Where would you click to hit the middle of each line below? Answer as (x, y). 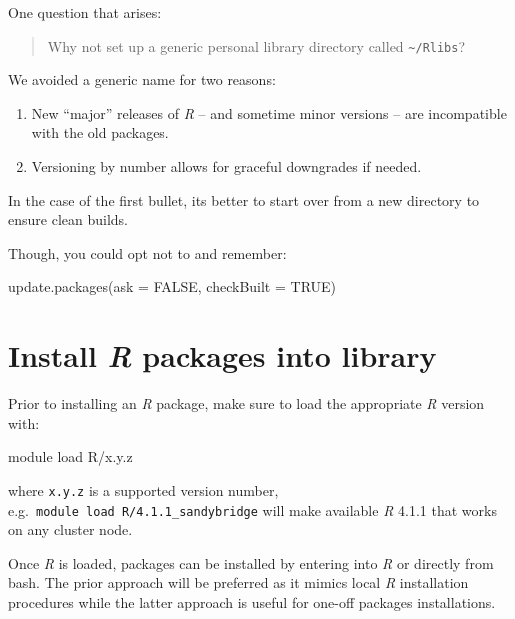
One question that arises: (85, 12)
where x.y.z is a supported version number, (143, 489)
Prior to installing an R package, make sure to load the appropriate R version (246, 403)
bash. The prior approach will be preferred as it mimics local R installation (238, 582)
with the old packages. (100, 132)
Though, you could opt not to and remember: (147, 252)
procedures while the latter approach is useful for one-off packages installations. (252, 602)
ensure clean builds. (68, 219)
